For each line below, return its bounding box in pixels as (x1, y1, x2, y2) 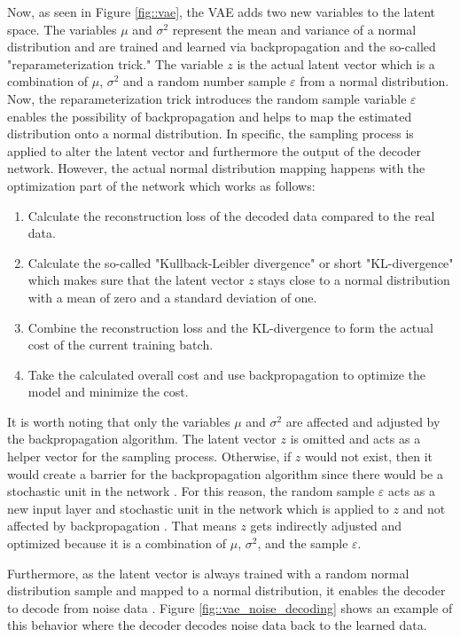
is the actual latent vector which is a (237, 54, 435, 73)
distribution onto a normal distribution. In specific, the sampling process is (7, 124, 414, 143)
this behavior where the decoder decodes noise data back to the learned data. (7, 616, 427, 634)
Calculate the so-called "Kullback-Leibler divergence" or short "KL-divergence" (27, 253, 454, 271)
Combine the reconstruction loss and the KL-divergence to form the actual (27, 318, 433, 336)
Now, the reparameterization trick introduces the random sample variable (7, 89, 407, 107)
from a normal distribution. (300, 72, 449, 90)
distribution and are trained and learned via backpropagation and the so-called (7, 37, 436, 56)
